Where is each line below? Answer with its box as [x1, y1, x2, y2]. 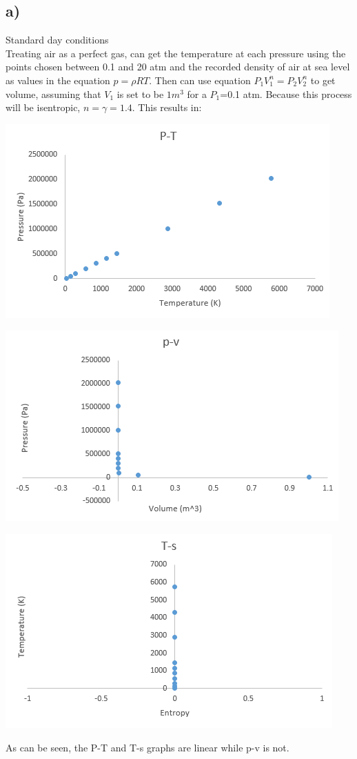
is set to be [116, 86, 164, 101]
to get [310, 72, 336, 87]
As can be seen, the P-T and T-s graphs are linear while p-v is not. [6, 740, 289, 754]
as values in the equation [6, 72, 110, 87]
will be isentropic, [6, 100, 81, 115]
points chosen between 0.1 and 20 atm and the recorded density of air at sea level [6, 59, 350, 74]
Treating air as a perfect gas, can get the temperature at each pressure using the [6, 46, 346, 60]
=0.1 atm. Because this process [220, 86, 352, 101]
